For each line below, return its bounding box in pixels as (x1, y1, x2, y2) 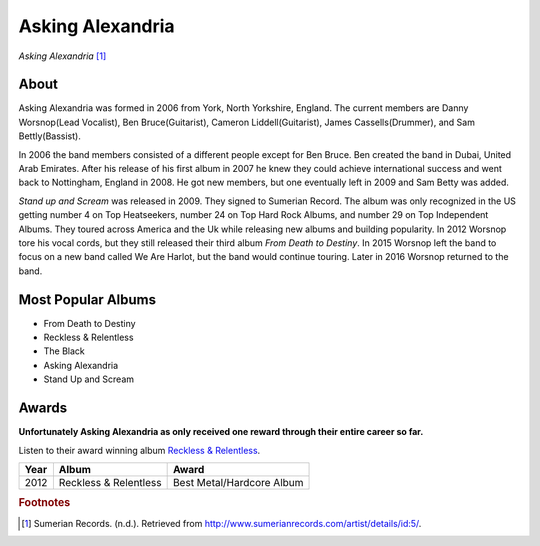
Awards (18, 400, 68, 417)
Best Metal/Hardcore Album (172, 475, 304, 489)
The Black (43, 345, 85, 357)
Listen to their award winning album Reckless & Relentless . (18, 444, 261, 456)
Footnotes (18, 496, 71, 510)
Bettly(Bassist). (18, 130, 82, 142)
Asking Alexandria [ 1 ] (18, 50, 107, 62)
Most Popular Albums (18, 291, 157, 308)
